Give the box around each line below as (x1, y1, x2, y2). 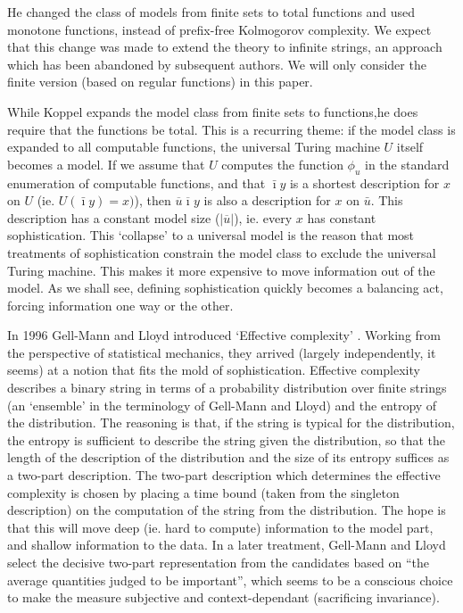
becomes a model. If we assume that (7, 154, 205, 173)
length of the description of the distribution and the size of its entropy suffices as (7, 448, 450, 467)
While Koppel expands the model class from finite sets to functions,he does (7, 102, 418, 120)
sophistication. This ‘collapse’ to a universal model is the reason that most (7, 226, 415, 244)
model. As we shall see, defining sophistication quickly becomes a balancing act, (7, 278, 443, 297)
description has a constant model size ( (7, 208, 220, 227)
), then (134, 191, 171, 210)
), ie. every (234, 208, 293, 227)
